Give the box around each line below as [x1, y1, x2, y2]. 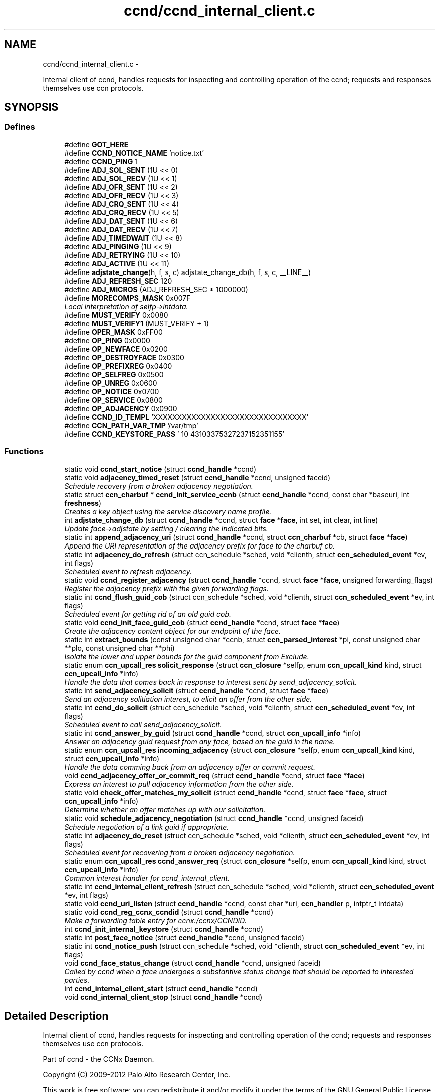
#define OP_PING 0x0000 [64, 336, 150, 345]
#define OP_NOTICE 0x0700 [64, 387, 159, 396]
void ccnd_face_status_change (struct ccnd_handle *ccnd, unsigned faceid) [64, 958, 321, 967]
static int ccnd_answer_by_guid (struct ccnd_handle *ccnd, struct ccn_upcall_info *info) [64, 728, 361, 737]
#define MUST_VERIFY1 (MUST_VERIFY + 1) [64, 319, 209, 328]
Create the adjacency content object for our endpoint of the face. [64, 626, 281, 635]
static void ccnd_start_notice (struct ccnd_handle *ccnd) [64, 464, 257, 473]
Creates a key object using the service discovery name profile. [64, 507, 272, 516]
